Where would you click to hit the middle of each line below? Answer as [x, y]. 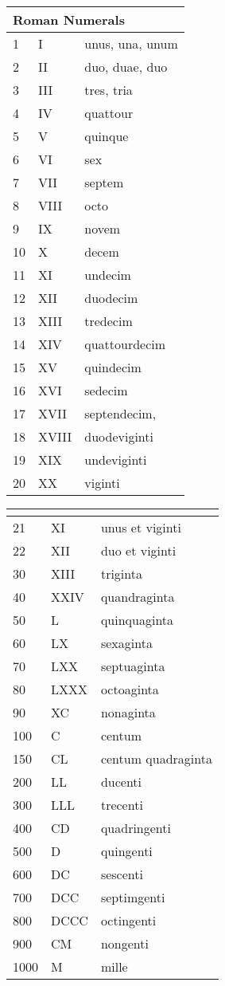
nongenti [124, 943]
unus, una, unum [131, 43]
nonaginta [128, 712]
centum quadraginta [156, 758]
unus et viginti [141, 527]
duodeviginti [119, 436]
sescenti [122, 874]
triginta [121, 574]
